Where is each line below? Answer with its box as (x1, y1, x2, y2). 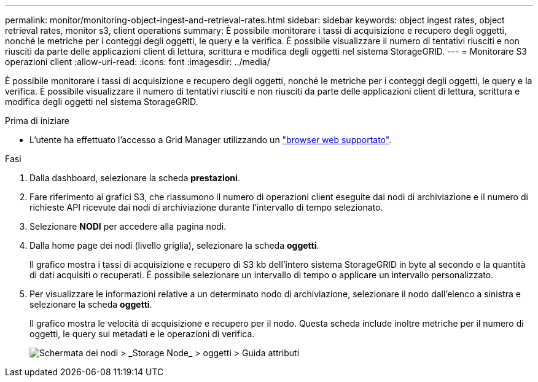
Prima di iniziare (5, 115, 69, 126)
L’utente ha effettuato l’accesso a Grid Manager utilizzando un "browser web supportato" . (29, 134, 392, 145)
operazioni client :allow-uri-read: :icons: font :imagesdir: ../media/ (5, 57, 270, 67)
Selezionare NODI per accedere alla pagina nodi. (29, 221, 227, 232)
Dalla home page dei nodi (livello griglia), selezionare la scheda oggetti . (29, 240, 319, 251)
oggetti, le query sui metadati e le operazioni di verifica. (29, 329, 255, 339)
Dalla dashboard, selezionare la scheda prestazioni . (29, 173, 240, 183)
